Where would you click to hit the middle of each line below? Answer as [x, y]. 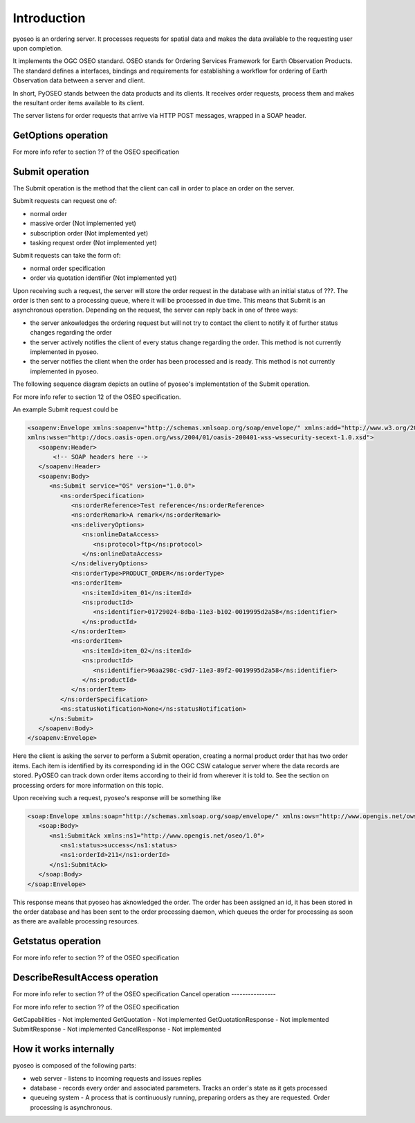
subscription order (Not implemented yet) [89, 233]
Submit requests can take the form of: [67, 256]
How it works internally [64, 1049]
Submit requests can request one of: [65, 201]
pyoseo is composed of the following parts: [74, 1065]
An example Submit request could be [65, 409]
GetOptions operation [61, 135]
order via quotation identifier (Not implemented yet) [103, 278]
